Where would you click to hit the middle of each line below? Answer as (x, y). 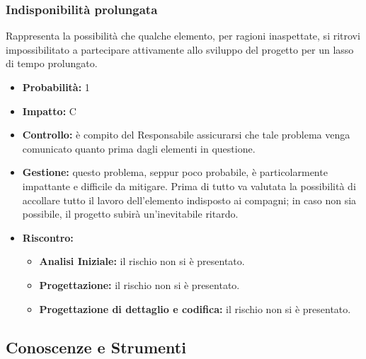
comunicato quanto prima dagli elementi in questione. (139, 148)
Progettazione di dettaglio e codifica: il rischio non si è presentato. (195, 308)
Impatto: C (49, 111)
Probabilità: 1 (56, 87)
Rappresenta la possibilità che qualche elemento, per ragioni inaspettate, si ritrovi (183, 36)
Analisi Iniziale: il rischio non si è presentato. (142, 261)
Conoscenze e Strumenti (96, 347)
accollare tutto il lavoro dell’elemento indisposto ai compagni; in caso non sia (189, 200)
